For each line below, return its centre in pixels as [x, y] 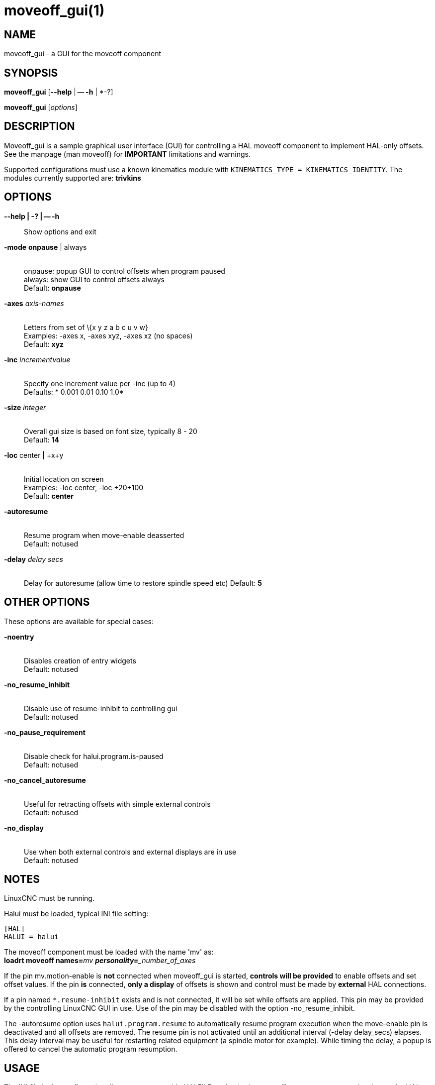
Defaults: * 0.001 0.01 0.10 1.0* [74, 392]
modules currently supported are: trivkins [73, 178]
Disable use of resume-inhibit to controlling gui [101, 708]
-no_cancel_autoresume [45, 780]
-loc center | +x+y [34, 455]
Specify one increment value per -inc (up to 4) [100, 383]
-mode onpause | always [45, 247]
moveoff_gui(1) [54, 10]
